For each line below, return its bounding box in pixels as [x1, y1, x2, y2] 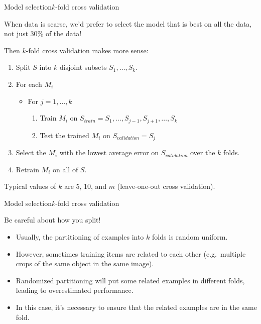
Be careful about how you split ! [4, 214, 101, 225]
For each [16, 78, 42, 89]
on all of [53, 164, 78, 174]
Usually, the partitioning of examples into [16, 232, 144, 242]
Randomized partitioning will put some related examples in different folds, [16, 275, 245, 285]
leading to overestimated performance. [16, 285, 134, 295]
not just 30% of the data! [4, 28, 82, 39]
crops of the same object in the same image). [16, 258, 154, 269]
